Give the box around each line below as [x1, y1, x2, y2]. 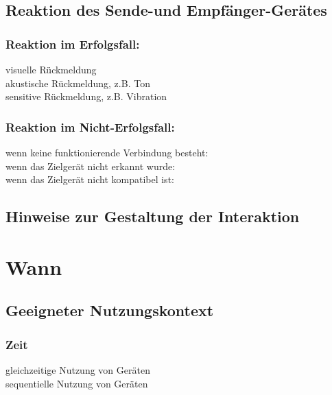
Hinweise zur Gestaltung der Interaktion [5, 206, 300, 227]
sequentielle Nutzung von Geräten [5, 376, 148, 390]
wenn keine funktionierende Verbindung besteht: [5, 145, 209, 159]
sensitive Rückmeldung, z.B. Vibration [5, 89, 167, 104]
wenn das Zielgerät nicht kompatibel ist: [5, 172, 174, 187]
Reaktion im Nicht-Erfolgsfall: [5, 118, 175, 135]
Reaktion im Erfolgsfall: [5, 35, 140, 52]
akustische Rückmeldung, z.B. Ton [5, 75, 150, 90]
